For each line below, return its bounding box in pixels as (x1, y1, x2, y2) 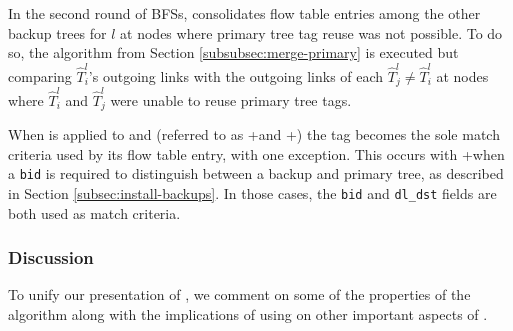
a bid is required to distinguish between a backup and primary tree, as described (8, 163, 504, 184)
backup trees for (8, 22, 107, 43)
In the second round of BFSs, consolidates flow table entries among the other (8, 3, 481, 23)
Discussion (8, 245, 94, 270)
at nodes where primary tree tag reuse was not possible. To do (120, 22, 503, 43)
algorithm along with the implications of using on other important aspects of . (8, 304, 488, 325)
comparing (8, 65, 72, 86)
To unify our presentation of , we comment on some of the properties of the (8, 284, 471, 305)
